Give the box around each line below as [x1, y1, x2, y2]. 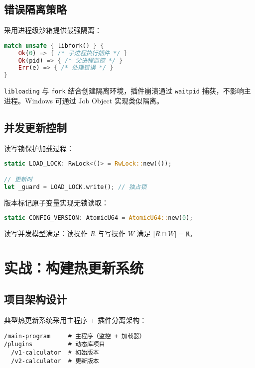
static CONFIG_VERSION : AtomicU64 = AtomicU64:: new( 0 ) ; [4, 214, 193, 222]
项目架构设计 [4, 291, 67, 307]
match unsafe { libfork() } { [4, 42, 104, 49]
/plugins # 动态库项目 [4, 341, 105, 348]
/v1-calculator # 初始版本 [11, 349, 99, 357]
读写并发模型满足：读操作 [4, 228, 88, 238]
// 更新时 [4, 176, 33, 183]
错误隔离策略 [4, 1, 67, 17]
